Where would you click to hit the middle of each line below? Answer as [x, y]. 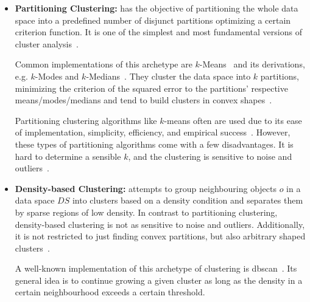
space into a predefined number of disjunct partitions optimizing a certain [153, 20]
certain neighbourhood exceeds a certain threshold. [110, 292]
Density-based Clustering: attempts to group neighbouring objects [146, 188]
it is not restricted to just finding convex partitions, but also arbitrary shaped [160, 236]
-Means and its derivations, [252, 64]
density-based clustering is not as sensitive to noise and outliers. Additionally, [160, 224]
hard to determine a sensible [68, 156]
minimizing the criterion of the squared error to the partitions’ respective [151, 88]
